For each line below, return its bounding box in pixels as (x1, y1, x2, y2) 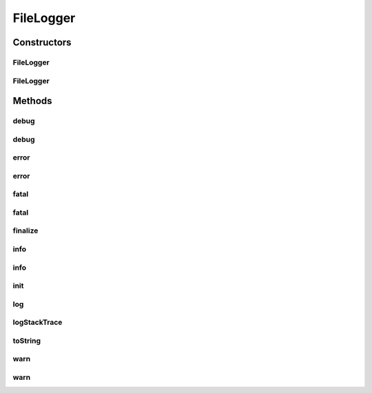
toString (12, 336, 41, 346)
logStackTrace (12, 317, 63, 327)
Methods (12, 95, 52, 107)
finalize (12, 226, 39, 235)
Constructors (12, 36, 72, 48)
